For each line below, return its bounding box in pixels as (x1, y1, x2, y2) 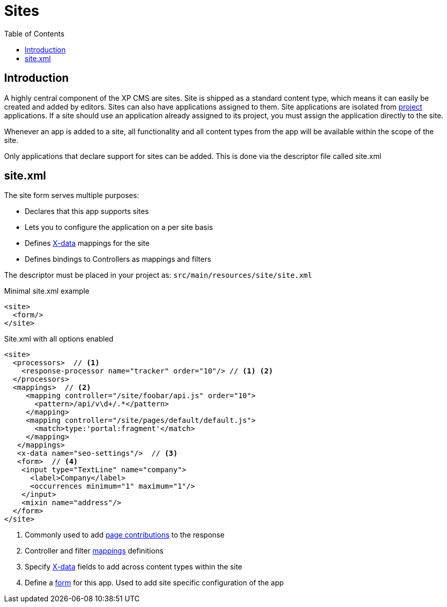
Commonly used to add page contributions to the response (25, 530, 225, 540)
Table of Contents (4, 29, 65, 38)
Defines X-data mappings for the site (25, 239, 150, 248)
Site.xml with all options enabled (4, 334, 114, 344)
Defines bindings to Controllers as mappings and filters (25, 255, 211, 264)
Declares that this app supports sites (25, 207, 149, 216)
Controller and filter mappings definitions (25, 546, 164, 556)
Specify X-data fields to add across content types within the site (25, 562, 242, 572)
